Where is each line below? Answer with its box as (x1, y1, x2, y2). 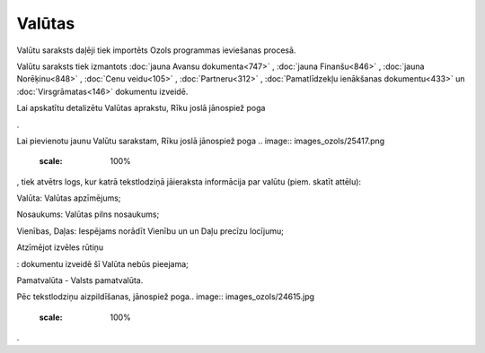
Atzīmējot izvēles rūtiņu (16, 242, 104, 253)
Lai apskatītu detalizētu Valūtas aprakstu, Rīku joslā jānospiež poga (16, 103, 266, 114)
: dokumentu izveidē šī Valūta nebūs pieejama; (16, 258, 189, 269)
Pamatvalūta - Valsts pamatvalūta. (16, 275, 144, 286)
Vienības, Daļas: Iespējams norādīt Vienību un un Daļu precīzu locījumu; (16, 225, 285, 237)
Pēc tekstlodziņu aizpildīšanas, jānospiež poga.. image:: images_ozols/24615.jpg (16, 291, 314, 302)
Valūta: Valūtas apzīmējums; (16, 193, 121, 203)
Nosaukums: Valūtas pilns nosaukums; (16, 209, 160, 220)
